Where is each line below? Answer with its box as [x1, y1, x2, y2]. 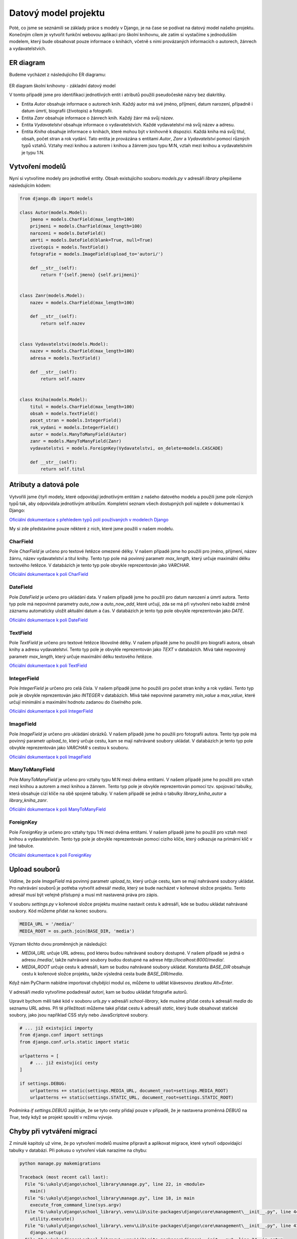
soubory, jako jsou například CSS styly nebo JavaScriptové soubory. [9, 1012, 148, 1018]
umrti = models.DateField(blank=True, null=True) [30, 237, 153, 243]
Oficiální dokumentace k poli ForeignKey [9, 852, 92, 858]
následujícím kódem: [9, 182, 51, 188]
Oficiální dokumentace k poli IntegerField [9, 708, 93, 714]
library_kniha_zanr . [9, 797, 48, 803]
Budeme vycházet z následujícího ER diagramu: [9, 71, 106, 77]
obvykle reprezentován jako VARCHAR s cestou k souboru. [9, 745, 129, 751]
